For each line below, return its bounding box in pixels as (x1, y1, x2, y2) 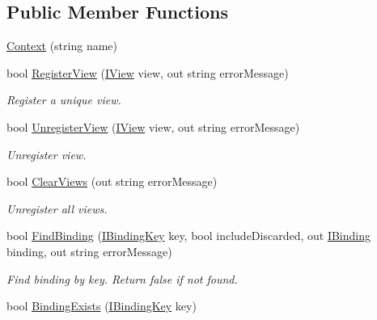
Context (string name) (6, 37, 118, 54)
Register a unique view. (6, 91, 121, 108)
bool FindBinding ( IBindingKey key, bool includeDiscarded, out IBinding (6, 227, 371, 244)
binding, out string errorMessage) (6, 242, 172, 259)
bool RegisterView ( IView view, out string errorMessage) (6, 64, 289, 81)
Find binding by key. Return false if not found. (6, 270, 238, 287)
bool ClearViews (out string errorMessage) (6, 173, 218, 190)
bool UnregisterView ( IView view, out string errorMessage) (6, 118, 300, 135)
